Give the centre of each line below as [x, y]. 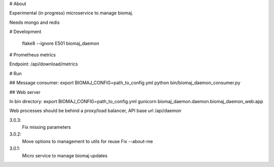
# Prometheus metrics [32, 55]
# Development [25, 32]
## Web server [25, 92]
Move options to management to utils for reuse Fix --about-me [88, 141]
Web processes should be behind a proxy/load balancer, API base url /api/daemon [95, 111]
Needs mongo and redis [35, 22]
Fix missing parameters [46, 127]
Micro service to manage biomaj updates [65, 155]
